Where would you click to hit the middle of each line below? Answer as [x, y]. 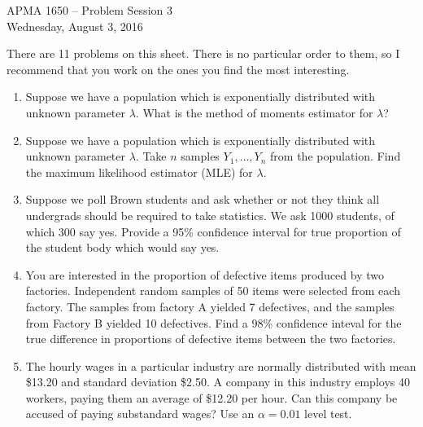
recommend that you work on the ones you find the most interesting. [178, 69]
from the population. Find [336, 156]
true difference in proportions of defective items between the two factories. [211, 339]
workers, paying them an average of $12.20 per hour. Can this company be [211, 397]
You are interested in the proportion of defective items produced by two [205, 274]
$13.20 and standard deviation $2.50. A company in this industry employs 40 [218, 382]
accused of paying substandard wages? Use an [140, 414]
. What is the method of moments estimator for [254, 112]
